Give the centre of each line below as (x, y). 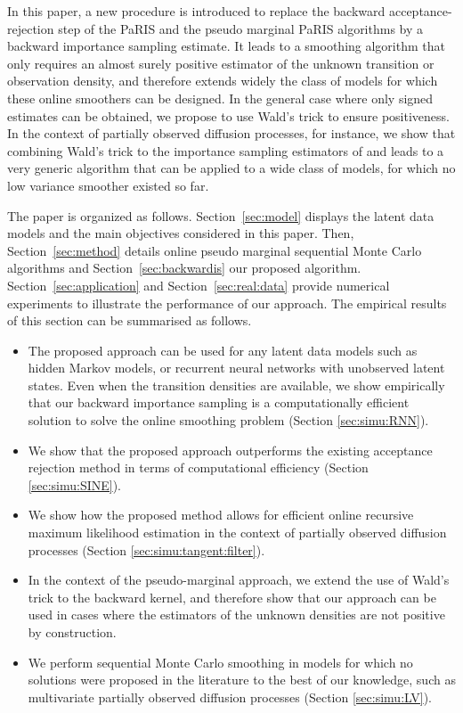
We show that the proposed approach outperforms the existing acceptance (230, 450)
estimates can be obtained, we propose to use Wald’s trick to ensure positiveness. (228, 115)
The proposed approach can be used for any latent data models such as (223, 350)
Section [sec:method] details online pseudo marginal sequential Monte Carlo (215, 250)
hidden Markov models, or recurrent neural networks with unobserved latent (236, 368)
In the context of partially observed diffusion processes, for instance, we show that (231, 133)
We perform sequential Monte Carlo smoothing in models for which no (220, 662)
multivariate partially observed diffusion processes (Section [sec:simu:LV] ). (230, 697)
